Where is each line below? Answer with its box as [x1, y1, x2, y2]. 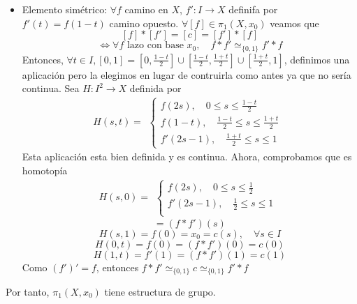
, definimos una [284, 52, 350, 66]
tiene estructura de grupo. [104, 284, 216, 299]
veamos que [270, 15, 319, 30]
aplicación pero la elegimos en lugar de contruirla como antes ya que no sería [22, 67, 351, 82]
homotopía [22, 162, 68, 177]
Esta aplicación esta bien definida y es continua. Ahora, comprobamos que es [22, 149, 352, 164]
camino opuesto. [109, 15, 179, 30]
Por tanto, [6, 284, 50, 299]
